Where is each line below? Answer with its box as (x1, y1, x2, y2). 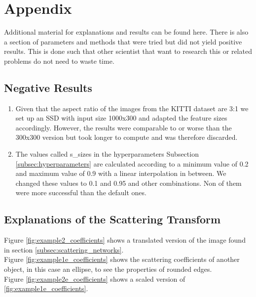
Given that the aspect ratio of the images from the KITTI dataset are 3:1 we (15, 103, 249, 113)
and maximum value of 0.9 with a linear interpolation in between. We (15, 168, 226, 178)
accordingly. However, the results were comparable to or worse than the (15, 122, 232, 132)
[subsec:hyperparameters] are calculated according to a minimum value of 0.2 (15, 158, 249, 169)
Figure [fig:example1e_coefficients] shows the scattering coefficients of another (4, 254, 240, 264)
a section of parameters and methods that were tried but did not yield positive (4, 36, 242, 46)
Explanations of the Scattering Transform (4, 212, 221, 227)
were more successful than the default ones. (15, 187, 146, 198)
